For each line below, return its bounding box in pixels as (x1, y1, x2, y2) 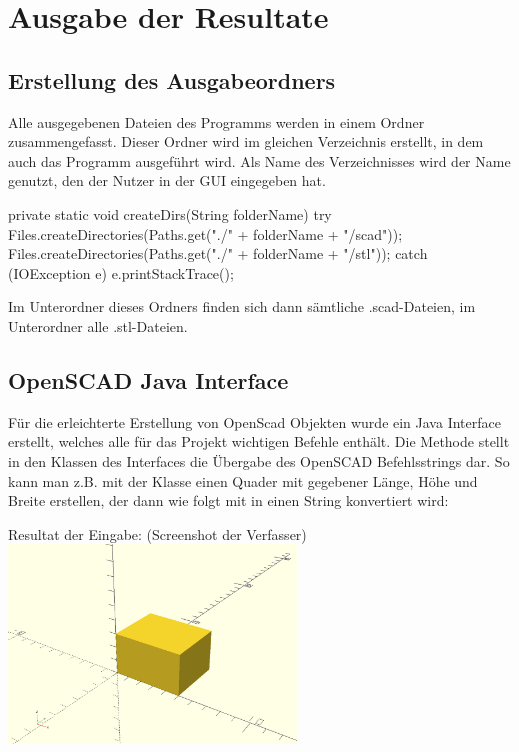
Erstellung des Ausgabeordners (8, 64, 336, 95)
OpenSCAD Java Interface (8, 364, 289, 395)
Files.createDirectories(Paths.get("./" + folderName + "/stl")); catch (8, 243, 428, 264)
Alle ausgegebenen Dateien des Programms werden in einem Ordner (8, 111, 425, 132)
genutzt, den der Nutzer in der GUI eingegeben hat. (8, 170, 326, 191)
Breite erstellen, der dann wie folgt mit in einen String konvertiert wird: (8, 490, 449, 511)
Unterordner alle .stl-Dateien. (8, 315, 188, 336)
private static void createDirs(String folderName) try (8, 203, 332, 224)
